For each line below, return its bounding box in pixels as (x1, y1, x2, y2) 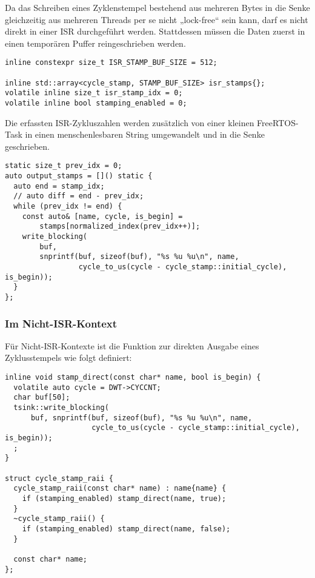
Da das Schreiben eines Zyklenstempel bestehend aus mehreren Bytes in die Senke (5, 1, 310, 13)
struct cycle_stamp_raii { (5, 474, 113, 483)
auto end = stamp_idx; (13, 181, 105, 190)
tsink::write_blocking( (13, 403, 109, 412)
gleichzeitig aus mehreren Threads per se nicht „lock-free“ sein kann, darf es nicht (5, 13, 308, 25)
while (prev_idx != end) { (13, 202, 122, 211)
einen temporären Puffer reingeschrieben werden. (5, 36, 186, 49)
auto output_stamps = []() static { (5, 172, 153, 181)
